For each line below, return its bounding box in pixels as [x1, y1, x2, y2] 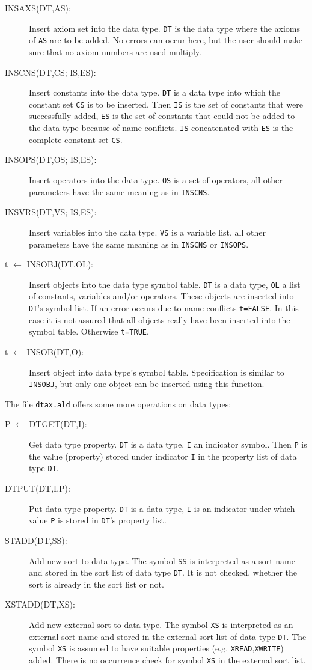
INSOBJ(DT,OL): [26, 258, 93, 270]
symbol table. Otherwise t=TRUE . [29, 325, 149, 338]
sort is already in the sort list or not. [29, 577, 164, 590]
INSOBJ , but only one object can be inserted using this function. [29, 377, 265, 390]
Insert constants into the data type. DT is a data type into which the [29, 86, 280, 99]
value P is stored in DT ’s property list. [29, 514, 167, 526]
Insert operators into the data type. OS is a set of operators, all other [29, 173, 283, 186]
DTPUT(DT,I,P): [5, 482, 70, 494]
